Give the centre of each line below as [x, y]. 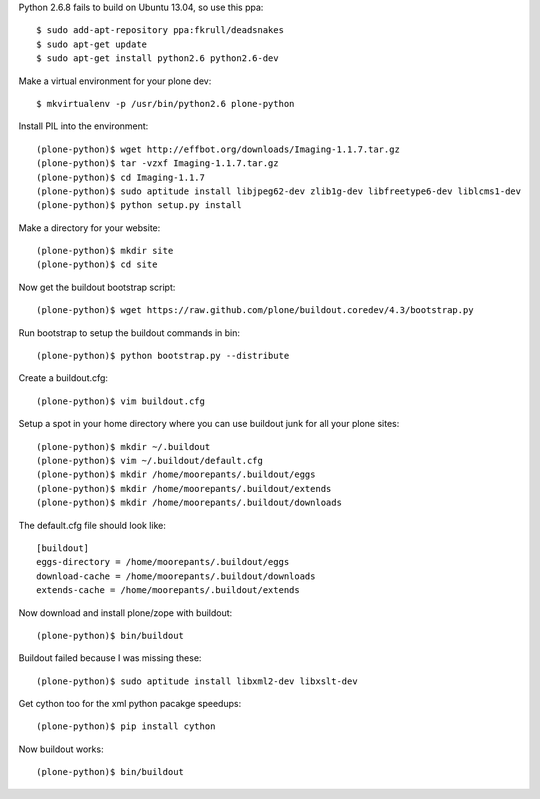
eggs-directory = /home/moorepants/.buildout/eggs [163, 562]
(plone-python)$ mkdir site [105, 251]
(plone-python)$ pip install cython [126, 726]
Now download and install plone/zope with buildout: [125, 612]
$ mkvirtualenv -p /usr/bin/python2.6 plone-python [165, 103]
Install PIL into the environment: [83, 126]
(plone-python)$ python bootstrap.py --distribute [163, 356]
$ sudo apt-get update [92, 44]
